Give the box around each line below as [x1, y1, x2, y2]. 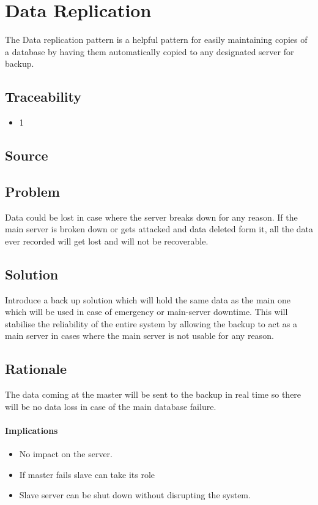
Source [5, 146, 48, 165]
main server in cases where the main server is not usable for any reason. [5, 329, 274, 342]
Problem [5, 181, 60, 200]
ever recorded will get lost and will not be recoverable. [5, 234, 209, 247]
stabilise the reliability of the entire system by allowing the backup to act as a [5, 317, 297, 330]
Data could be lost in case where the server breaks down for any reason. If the [5, 210, 298, 223]
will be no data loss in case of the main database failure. [5, 400, 216, 412]
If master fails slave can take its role [19, 468, 155, 480]
